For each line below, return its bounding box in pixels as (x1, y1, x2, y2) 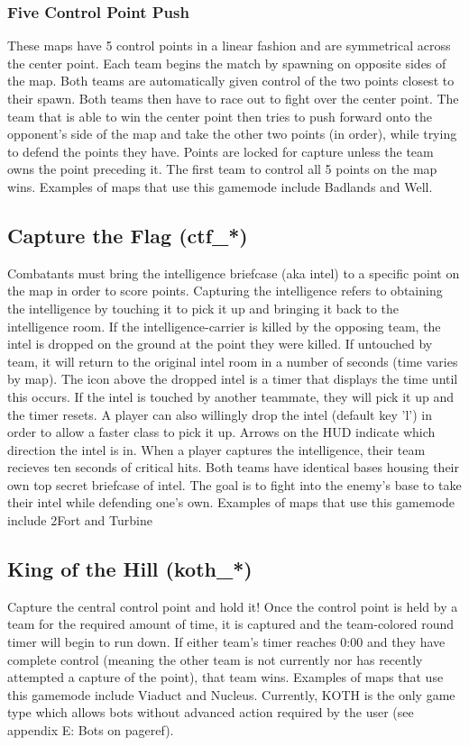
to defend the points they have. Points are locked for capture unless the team (7, 141, 434, 160)
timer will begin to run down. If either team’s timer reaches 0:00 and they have (7, 632, 446, 651)
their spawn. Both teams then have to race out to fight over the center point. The (7, 89, 459, 107)
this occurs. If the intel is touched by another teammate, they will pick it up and (7, 387, 454, 405)
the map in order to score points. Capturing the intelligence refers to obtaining (7, 281, 443, 300)
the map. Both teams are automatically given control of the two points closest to (7, 71, 455, 90)
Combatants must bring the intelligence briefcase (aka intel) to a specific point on (7, 263, 460, 282)
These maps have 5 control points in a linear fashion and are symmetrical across (7, 36, 451, 55)
